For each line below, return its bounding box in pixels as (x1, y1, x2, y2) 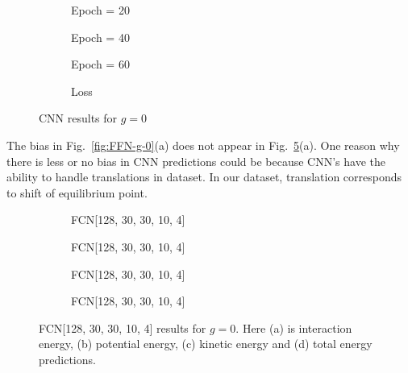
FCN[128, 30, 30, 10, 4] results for (39, 319, 206, 336)
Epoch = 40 (71, 28, 130, 45)
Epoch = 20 (71, 2, 130, 18)
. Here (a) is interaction (235, 319, 352, 336)
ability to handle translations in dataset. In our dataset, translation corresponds (6, 168, 402, 185)
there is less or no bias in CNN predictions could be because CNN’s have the (6, 152, 385, 169)
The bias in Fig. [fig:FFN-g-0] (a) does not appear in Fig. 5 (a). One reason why (6, 136, 400, 153)
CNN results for (39, 110, 118, 126)
